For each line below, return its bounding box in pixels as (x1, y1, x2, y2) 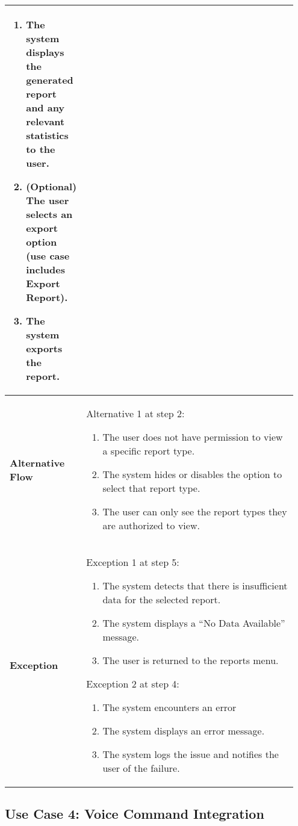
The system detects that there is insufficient (102, 579, 288, 592)
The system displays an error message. (102, 724, 265, 737)
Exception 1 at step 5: (86, 555, 179, 569)
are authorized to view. (102, 518, 200, 532)
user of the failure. (102, 761, 180, 775)
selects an (26, 207, 73, 221)
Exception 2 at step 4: (86, 677, 179, 691)
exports (26, 341, 63, 355)
